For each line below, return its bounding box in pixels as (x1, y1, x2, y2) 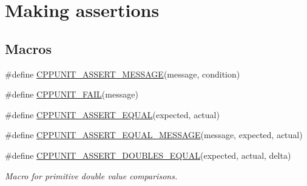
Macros (5, 39, 52, 58)
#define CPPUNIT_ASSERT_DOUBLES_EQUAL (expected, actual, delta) (5, 148, 291, 161)
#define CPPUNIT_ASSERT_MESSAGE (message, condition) (5, 67, 240, 80)
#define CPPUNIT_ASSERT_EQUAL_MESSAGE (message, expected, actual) (5, 128, 303, 141)
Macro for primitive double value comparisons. (5, 169, 178, 182)
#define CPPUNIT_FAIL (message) (5, 88, 138, 101)
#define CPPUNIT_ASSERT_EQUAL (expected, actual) (5, 108, 220, 121)
